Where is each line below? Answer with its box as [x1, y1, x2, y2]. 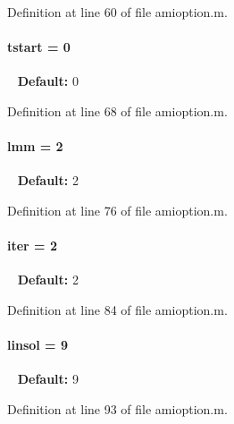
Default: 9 [17, 369, 79, 388]
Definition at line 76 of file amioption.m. [7, 200, 228, 219]
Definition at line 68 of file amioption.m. [7, 101, 228, 120]
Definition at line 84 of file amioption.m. [7, 300, 228, 318]
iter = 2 [7, 236, 58, 255]
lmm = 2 [7, 137, 63, 156]
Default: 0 [17, 72, 79, 90]
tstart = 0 [7, 38, 71, 56]
